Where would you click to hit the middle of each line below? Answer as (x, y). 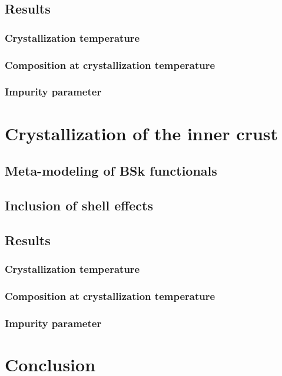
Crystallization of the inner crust (142, 133)
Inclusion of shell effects (79, 205)
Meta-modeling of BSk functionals (111, 171)
